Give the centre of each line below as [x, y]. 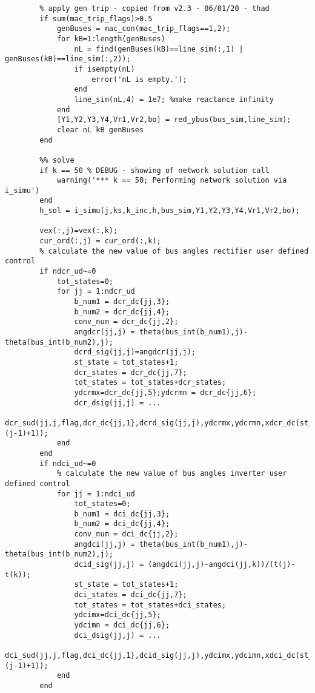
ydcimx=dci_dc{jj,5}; [118, 615]
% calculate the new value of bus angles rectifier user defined [174, 251]
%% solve [57, 160]
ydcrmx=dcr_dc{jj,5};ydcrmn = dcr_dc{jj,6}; [165, 392]
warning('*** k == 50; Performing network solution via [172, 181]
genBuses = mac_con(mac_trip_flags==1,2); [144, 29]
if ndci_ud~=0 [68, 463]
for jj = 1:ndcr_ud [96, 292]
